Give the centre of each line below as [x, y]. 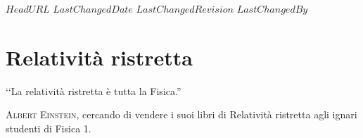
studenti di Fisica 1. [49, 128]
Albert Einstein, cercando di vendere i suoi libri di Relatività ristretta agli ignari [181, 114]
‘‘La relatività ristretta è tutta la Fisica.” [94, 90]
